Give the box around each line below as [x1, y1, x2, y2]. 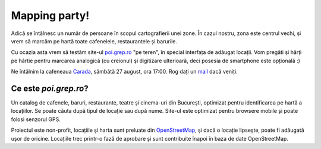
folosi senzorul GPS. [11, 116, 61, 123]
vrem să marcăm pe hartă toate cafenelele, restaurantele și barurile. [11, 37, 178, 45]
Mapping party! [11, 9, 90, 22]
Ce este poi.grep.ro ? [11, 83, 89, 93]
